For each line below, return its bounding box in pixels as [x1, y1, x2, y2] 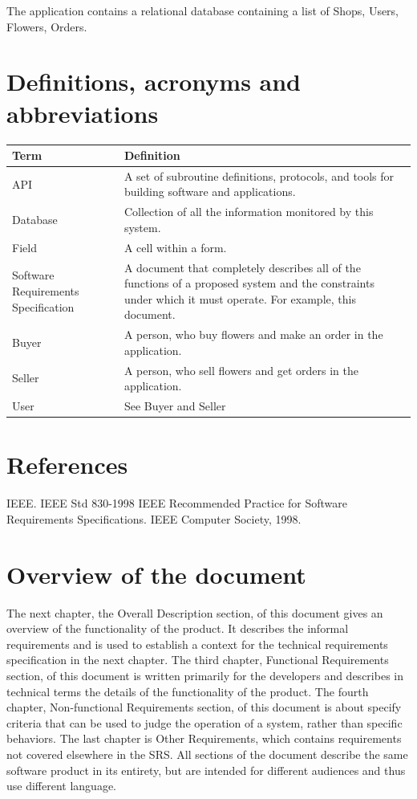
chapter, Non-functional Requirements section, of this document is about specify [6, 699, 402, 715]
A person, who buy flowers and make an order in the [123, 326, 383, 343]
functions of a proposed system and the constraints [123, 275, 374, 291]
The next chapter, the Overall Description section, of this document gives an [6, 604, 383, 621]
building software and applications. [123, 183, 296, 200]
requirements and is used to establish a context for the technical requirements [6, 635, 388, 652]
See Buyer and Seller [123, 397, 226, 414]
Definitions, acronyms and [6, 65, 301, 98]
